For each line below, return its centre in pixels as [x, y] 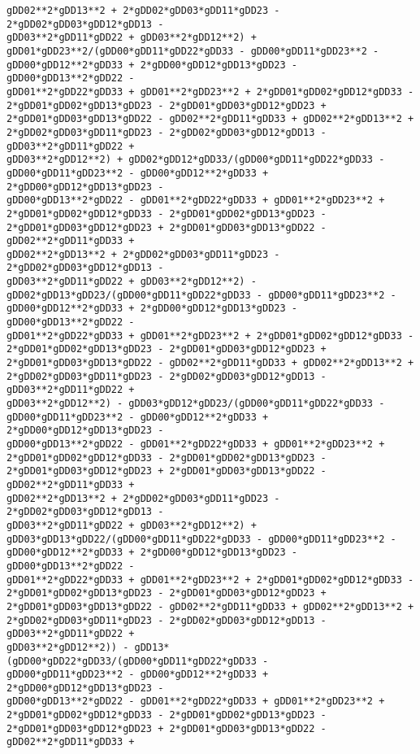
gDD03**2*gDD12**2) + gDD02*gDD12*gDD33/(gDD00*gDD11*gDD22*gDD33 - [196, 160]
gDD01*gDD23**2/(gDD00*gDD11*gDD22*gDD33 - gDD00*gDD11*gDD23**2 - [193, 51]
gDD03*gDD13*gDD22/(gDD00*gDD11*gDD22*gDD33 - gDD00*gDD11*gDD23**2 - [201, 539]
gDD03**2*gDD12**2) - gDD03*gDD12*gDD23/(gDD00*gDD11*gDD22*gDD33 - [196, 404]
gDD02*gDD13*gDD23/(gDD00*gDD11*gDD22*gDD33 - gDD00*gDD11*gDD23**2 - [201, 295]
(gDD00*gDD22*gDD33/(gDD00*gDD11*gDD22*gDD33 [132, 661]
